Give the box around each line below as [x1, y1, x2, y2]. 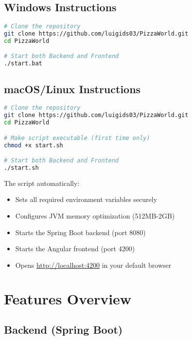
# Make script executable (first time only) [4, 134, 150, 141]
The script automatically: [4, 178, 80, 188]
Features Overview [4, 288, 132, 308]
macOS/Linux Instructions [4, 81, 141, 96]
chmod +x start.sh [4, 141, 63, 149]
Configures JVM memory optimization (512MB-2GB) [15, 211, 175, 221]
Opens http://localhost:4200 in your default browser [15, 260, 172, 270]
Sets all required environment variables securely [15, 194, 157, 204]
